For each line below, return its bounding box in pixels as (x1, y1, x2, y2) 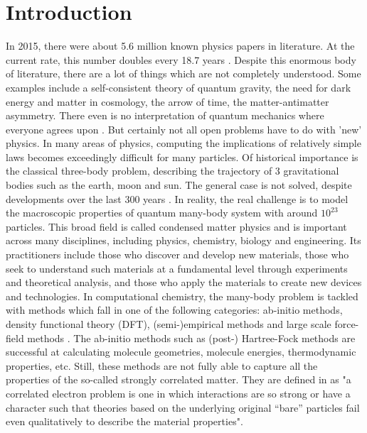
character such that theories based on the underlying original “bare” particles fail (6, 400, 360, 415)
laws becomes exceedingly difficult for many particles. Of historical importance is (6, 149, 358, 164)
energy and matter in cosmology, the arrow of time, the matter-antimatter (6, 94, 329, 109)
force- (334, 317, 359, 331)
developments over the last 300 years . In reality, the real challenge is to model (6, 191, 349, 206)
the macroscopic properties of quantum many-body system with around (6, 205, 318, 220)
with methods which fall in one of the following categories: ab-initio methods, (6, 302, 343, 317)
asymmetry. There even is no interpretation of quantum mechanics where (6, 108, 324, 123)
